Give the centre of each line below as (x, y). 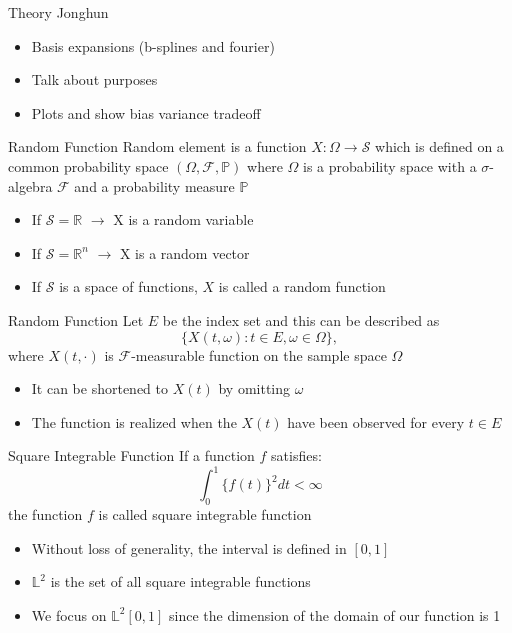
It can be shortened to (100, 388)
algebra (30, 185)
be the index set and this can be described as (301, 319)
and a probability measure (154, 185)
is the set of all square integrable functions (180, 581)
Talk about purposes (94, 79)
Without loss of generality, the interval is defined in (189, 547)
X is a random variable (183, 219)
